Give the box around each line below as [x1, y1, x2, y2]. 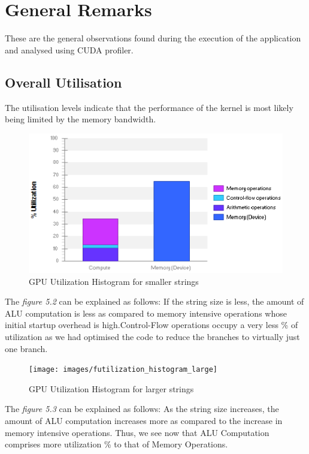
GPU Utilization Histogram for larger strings [29, 382, 194, 395]
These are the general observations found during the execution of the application [5, 32, 301, 44]
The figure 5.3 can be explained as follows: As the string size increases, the [5, 402, 279, 415]
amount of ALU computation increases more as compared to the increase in [5, 414, 283, 426]
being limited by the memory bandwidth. [5, 113, 156, 125]
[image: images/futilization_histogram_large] [29, 365, 217, 374]
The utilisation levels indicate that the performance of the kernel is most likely [5, 101, 293, 113]
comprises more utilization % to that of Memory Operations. [5, 438, 228, 450]
